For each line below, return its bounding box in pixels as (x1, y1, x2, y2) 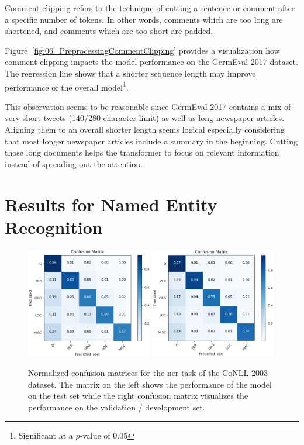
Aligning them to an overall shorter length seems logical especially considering (5, 123, 285, 135)
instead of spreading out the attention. (5, 157, 143, 170)
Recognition (5, 215, 103, 239)
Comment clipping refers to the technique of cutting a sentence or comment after (5, 2, 295, 13)
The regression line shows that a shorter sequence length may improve (5, 67, 256, 79)
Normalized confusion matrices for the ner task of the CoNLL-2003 (28, 366, 268, 378)
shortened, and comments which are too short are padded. (5, 25, 213, 37)
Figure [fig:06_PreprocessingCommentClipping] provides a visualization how (5, 44, 280, 56)
